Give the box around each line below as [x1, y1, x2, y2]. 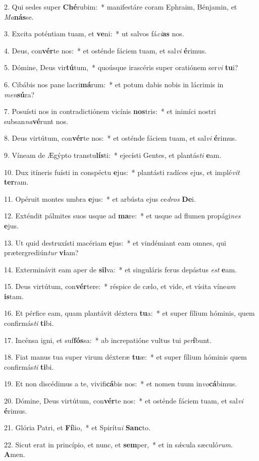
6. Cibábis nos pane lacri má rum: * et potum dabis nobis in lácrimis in [4, 79, 224, 89]
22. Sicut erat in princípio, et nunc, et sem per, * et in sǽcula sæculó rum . [4, 439, 233, 449]
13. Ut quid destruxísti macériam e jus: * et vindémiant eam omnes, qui [4, 237, 226, 248]
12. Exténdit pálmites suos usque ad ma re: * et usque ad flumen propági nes [4, 210, 241, 221]
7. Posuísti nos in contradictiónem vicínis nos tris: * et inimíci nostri [4, 106, 216, 117]
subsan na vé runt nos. [4, 116, 68, 126]
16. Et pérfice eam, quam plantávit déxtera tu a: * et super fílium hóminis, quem [4, 308, 255, 318]
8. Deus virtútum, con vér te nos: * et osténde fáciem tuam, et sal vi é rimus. [4, 133, 237, 143]
